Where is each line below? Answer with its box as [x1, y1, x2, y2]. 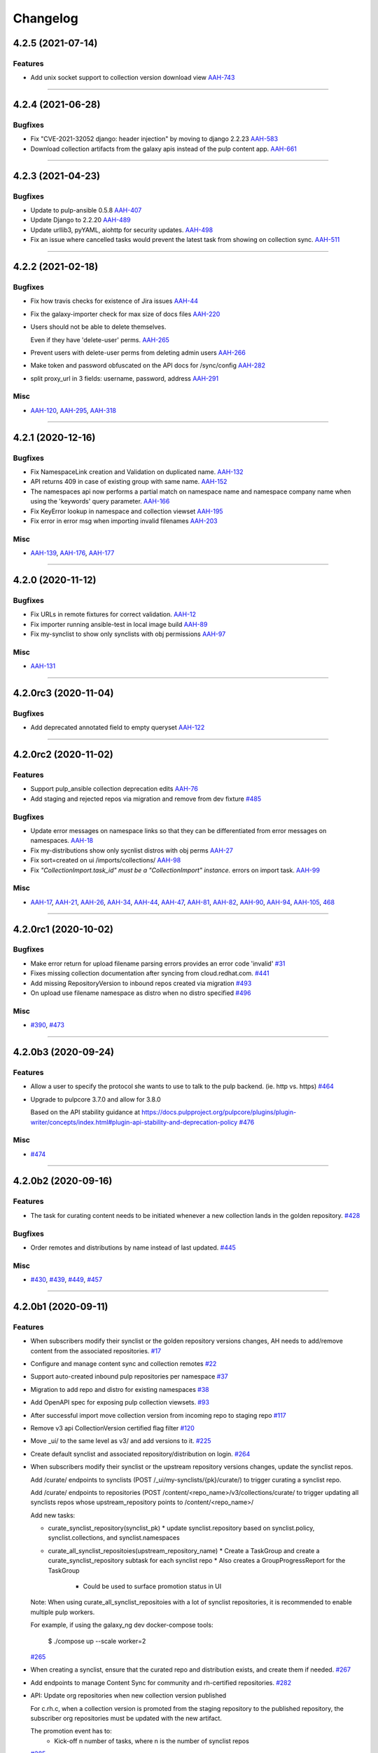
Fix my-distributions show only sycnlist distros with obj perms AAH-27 [30, 846, 234, 855]
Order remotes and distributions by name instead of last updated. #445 [30, 1243, 236, 1252]
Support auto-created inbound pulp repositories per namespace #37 [30, 1372, 229, 1381]
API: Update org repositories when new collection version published [30, 1691, 227, 1700]
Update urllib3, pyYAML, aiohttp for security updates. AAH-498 [30, 225, 213, 234]
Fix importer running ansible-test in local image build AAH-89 [30, 620, 208, 628]
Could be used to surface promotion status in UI [83, 1582, 222, 1591]
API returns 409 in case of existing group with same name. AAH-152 [30, 478, 227, 486]
